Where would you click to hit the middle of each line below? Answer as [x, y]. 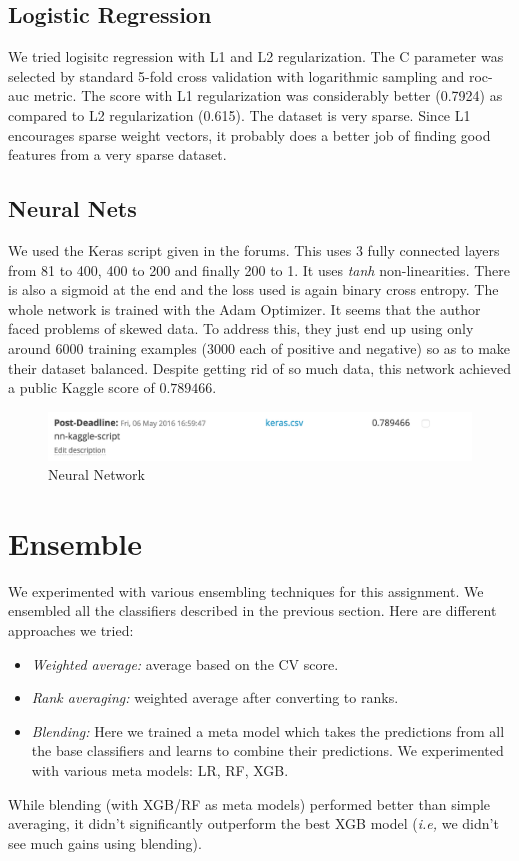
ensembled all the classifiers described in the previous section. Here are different [252, 610]
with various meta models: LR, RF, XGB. [160, 770]
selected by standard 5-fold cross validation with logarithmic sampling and [236, 75]
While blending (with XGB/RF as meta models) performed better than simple [249, 803]
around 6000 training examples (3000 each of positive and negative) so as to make [259, 347]
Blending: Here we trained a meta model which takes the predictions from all [268, 730]
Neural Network [96, 474]
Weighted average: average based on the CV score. [185, 663]
